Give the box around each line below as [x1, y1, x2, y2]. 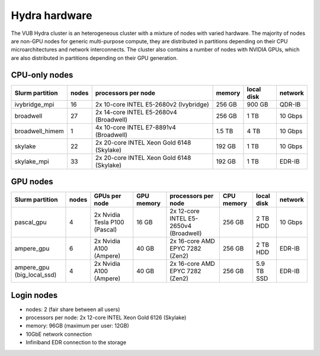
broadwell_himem [14, 127, 65, 135]
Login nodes [11, 290, 58, 300]
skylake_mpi [14, 157, 50, 165]
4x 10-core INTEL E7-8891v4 [95, 123, 176, 132]
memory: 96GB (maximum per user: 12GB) [25, 322, 130, 329]
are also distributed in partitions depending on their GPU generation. [11, 54, 178, 62]
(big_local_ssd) [14, 271, 57, 279]
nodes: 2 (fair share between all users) [25, 306, 120, 313]
